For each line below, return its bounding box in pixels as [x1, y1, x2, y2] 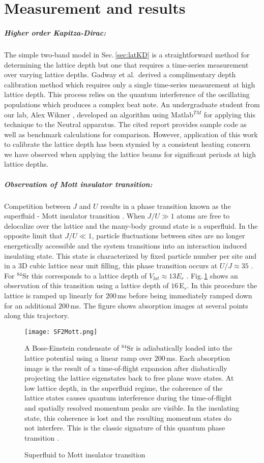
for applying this [203, 109, 255, 119]
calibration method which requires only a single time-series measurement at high [4, 79, 255, 89]
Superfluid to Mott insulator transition [24, 449, 145, 460]
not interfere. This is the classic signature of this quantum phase [24, 422, 225, 433]
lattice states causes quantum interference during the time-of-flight [24, 392, 232, 403]
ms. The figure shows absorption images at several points [70, 300, 248, 311]
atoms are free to [177, 210, 230, 221]
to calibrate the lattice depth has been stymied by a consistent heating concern [4, 139, 251, 149]
